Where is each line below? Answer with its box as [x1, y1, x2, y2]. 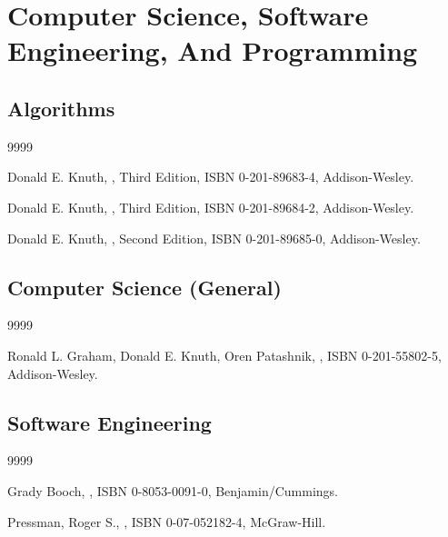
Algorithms [7, 94, 115, 122]
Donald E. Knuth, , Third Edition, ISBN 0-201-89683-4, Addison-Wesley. [7, 167, 414, 186]
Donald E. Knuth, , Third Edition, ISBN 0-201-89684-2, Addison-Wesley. [7, 197, 414, 216]
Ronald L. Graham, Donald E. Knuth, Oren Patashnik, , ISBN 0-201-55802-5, [7, 345, 442, 364]
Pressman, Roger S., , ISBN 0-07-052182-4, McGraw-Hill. [7, 512, 326, 531]
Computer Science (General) [7, 273, 282, 301]
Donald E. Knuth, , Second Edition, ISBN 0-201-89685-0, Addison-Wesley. [7, 228, 421, 247]
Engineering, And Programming [7, 32, 418, 69]
